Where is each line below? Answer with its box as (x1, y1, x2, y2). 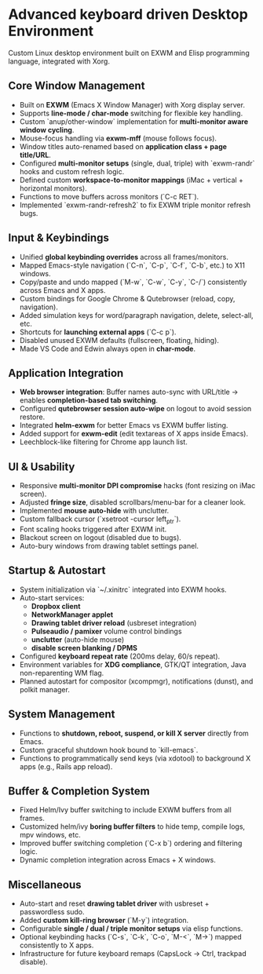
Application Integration (8, 367, 124, 380)
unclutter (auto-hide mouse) (31, 634, 125, 644)
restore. (19, 412, 46, 421)
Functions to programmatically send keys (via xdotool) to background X (19, 753, 251, 763)
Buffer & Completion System (8, 785, 151, 797)
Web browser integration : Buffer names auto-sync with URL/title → (19, 387, 239, 397)
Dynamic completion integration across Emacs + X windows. (19, 855, 216, 865)
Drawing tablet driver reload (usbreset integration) (31, 618, 197, 627)
